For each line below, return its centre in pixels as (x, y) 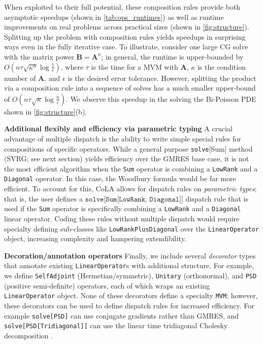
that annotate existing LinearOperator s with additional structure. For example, (129, 265)
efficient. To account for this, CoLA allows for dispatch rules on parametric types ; (130, 189)
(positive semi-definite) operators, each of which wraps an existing (107, 285)
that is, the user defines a (44, 198)
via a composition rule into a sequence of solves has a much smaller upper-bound (130, 88)
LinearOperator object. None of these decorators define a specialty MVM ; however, (131, 295)
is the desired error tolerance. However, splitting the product (162, 78)
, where (72, 66)
